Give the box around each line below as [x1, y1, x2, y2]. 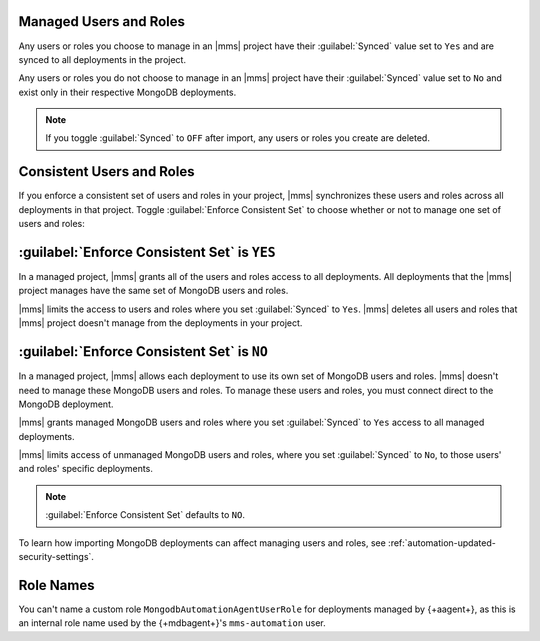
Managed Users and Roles [18, 13, 185, 30]
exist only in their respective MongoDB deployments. [18, 86, 237, 98]
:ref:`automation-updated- [388, 536, 497, 549]
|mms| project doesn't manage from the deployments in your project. [18, 317, 303, 329]
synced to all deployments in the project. [18, 53, 187, 65]
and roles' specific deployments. [18, 463, 154, 475]
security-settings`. [18, 551, 95, 563]
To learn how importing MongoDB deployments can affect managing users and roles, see [18, 536, 387, 549]
